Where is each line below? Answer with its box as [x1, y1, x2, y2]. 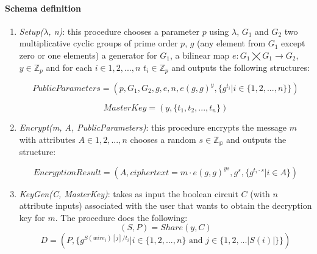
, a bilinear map [169, 48, 230, 61]
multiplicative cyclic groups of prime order [19, 37, 178, 49]
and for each [46, 60, 92, 73]
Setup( [19, 24, 44, 37]
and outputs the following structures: [171, 60, 310, 73]
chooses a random [130, 132, 196, 145]
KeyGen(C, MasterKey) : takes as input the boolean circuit [19, 187, 238, 200]
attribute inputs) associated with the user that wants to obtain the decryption [19, 199, 312, 212]
